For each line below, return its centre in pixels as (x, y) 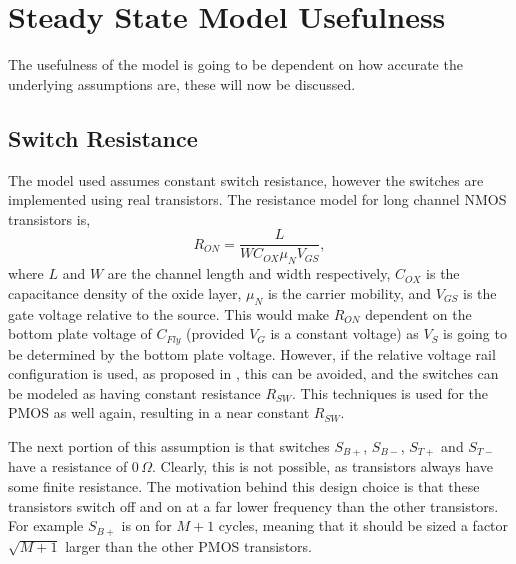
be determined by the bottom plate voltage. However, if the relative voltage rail (252, 353)
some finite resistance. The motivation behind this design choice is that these (244, 486)
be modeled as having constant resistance (134, 392)
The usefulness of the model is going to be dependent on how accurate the (235, 64)
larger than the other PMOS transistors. (188, 545)
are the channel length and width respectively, (249, 273)
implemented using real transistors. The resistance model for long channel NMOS (257, 199)
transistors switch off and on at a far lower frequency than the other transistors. (253, 505)
